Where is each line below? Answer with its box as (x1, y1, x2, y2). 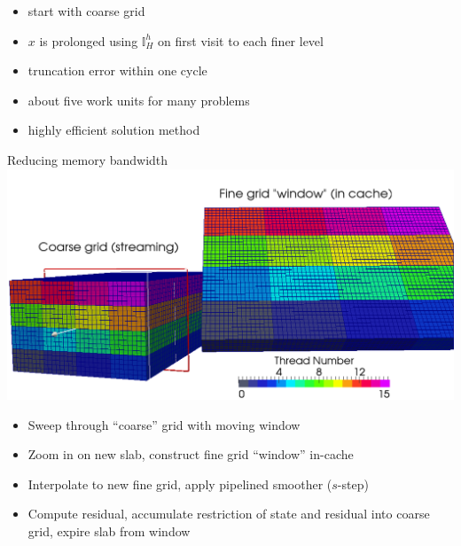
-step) (337, 474, 369, 493)
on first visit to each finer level (158, 31, 324, 50)
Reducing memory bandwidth (7, 150, 168, 168)
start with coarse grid (27, 2, 145, 19)
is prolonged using (39, 31, 138, 50)
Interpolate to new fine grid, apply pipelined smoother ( (27, 474, 332, 493)
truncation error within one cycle (27, 61, 207, 80)
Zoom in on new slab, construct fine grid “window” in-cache (27, 445, 354, 464)
